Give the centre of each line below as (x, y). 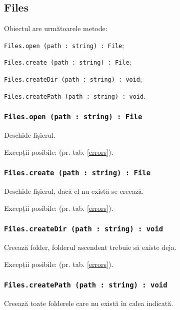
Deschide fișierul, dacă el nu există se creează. (74, 191)
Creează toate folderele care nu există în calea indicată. (89, 303)
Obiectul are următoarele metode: (56, 28)
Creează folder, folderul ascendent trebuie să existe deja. (90, 247)
